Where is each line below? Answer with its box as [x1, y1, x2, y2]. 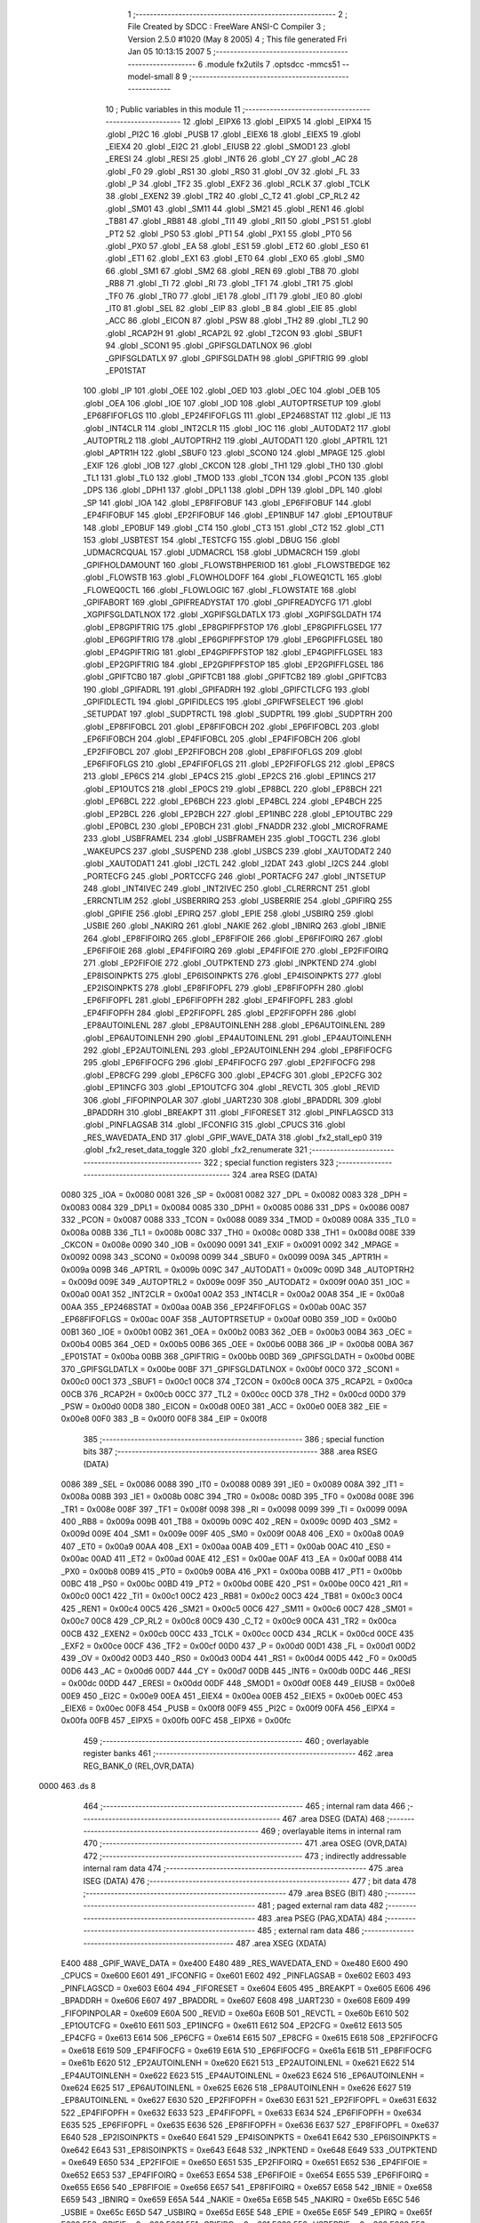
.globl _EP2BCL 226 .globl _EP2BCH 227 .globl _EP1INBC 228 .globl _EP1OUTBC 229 [83, 808, 393, 819]
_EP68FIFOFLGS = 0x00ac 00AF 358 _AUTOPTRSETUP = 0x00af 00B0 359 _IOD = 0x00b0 [60, 1314, 397, 1325]
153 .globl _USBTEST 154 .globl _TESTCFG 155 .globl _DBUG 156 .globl [83, 534, 340, 546]
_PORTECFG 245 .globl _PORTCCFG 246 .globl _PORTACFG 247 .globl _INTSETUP [83, 871, 387, 881]
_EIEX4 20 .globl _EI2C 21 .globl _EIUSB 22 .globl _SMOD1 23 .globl [105, 140, 351, 151]
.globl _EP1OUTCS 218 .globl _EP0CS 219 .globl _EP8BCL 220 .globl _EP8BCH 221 [83, 783, 382, 794]
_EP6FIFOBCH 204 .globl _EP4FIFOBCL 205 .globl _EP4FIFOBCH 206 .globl [83, 734, 361, 744]
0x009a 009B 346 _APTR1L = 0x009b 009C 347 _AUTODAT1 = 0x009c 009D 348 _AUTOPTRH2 [60, 1264, 415, 1275]
